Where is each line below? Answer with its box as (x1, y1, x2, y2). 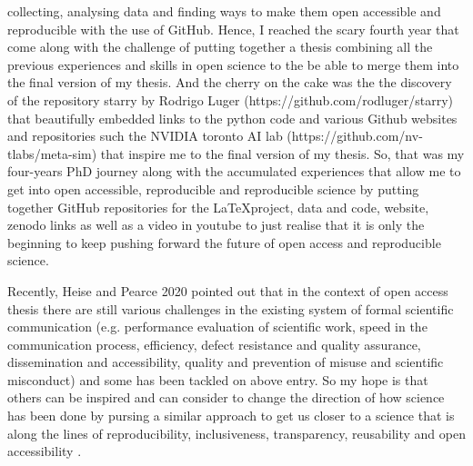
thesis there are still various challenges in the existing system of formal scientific (7, 299, 454, 318)
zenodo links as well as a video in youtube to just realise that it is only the (7, 215, 425, 234)
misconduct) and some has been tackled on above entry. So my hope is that (7, 370, 428, 389)
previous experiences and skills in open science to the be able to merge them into (7, 55, 459, 74)
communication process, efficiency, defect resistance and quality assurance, (7, 334, 421, 353)
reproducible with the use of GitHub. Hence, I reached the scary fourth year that (7, 19, 459, 38)
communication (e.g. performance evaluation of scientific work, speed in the (7, 317, 428, 336)
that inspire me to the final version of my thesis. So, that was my (100, 144, 465, 163)
